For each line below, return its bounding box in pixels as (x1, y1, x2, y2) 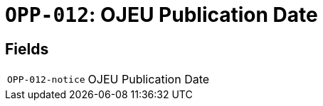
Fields (5, 40, 49, 58)
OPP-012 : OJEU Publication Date (5, 3, 318, 27)
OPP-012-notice (7, 73, 85, 85)
